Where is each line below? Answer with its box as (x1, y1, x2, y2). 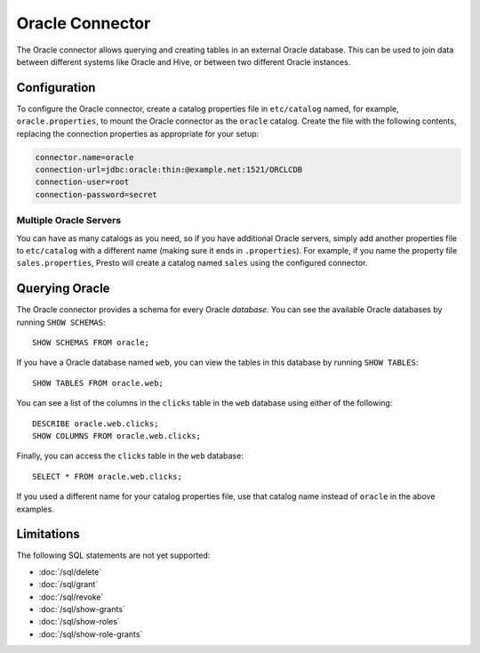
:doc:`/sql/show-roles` (38, 617, 120, 627)
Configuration (16, 80, 96, 95)
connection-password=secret (35, 189, 157, 199)
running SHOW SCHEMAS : (16, 317, 106, 327)
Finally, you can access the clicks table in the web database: (16, 450, 244, 462)
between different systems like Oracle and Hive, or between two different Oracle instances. (16, 56, 351, 67)
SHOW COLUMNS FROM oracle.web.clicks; (32, 431, 202, 440)
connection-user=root (35, 177, 130, 187)
